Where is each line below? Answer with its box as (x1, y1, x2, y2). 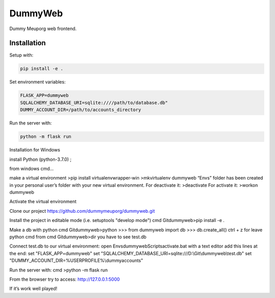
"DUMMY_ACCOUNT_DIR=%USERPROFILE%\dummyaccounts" (9, 258, 144, 264)
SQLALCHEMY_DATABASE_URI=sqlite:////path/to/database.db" (20, 100, 168, 106)
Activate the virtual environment (9, 198, 77, 205)
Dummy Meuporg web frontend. (9, 26, 77, 32)
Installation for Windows (9, 147, 61, 153)
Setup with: (9, 52, 34, 58)
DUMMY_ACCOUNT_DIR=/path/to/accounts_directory (20, 107, 141, 113)
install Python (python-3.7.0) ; (9, 156, 72, 162)
